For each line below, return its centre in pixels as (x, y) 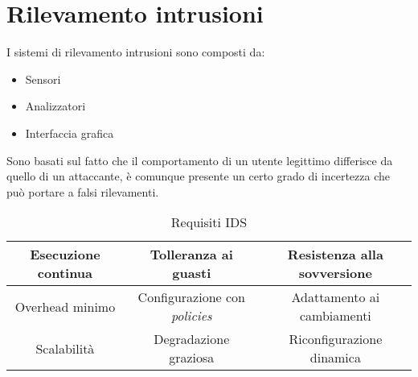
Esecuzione (65, 255)
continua (65, 273)
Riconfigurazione (336, 339)
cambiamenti (335, 316)
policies (191, 316)
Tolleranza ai (191, 255)
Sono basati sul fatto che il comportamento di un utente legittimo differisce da (200, 160)
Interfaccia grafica (70, 133)
